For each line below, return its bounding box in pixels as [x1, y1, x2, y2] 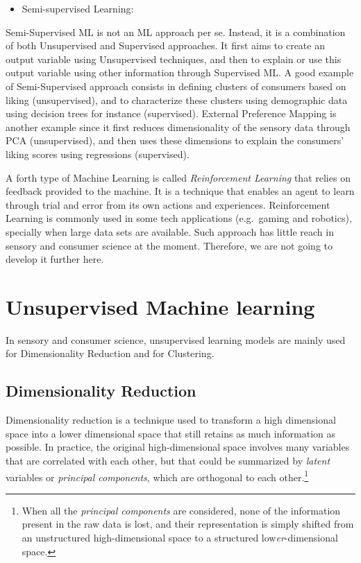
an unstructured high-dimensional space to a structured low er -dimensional [22, 530, 338, 545]
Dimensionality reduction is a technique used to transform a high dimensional [6, 413, 336, 427]
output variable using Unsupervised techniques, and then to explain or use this [6, 51, 342, 66]
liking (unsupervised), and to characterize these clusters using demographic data [6, 92, 348, 107]
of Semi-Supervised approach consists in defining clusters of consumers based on [6, 78, 346, 93]
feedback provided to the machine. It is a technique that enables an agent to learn [6, 184, 355, 198]
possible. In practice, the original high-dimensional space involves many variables [6, 440, 350, 454]
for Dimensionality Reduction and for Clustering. [6, 346, 215, 361]
